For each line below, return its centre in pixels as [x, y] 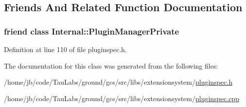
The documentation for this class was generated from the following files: [111, 65]
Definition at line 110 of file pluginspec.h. [65, 49]
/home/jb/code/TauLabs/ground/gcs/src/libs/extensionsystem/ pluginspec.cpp [122, 98]
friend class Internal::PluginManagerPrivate [92, 31]
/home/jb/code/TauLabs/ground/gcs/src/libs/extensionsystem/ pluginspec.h [118, 82]
